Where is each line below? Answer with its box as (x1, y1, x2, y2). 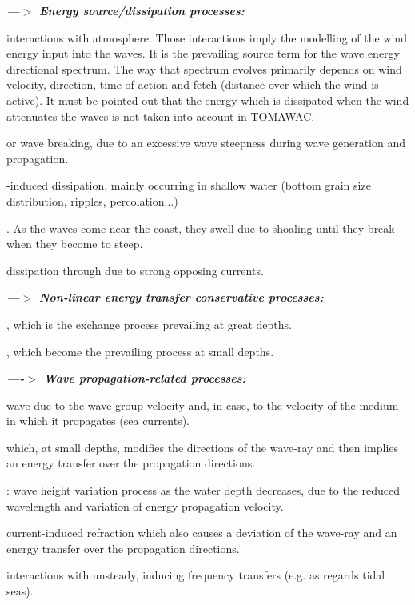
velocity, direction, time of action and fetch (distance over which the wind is (6, 76, 379, 93)
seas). (6, 583, 34, 599)
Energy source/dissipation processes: (39, 2, 245, 18)
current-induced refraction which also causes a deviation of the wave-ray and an (6, 524, 397, 541)
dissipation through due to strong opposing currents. (6, 262, 264, 278)
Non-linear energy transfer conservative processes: (39, 289, 324, 306)
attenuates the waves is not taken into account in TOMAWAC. (6, 107, 315, 124)
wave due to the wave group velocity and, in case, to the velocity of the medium (6, 396, 399, 413)
